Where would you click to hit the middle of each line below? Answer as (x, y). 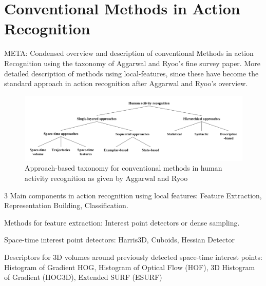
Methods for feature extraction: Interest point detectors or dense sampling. (122, 222)
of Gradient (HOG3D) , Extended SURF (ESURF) (83, 277)
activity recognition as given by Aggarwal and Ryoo (106, 178)
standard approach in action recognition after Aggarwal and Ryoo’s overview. (126, 83)
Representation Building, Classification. (66, 205)
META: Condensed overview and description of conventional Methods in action (129, 53)
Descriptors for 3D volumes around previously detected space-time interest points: (133, 257)
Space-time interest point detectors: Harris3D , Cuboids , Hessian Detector (120, 240)
